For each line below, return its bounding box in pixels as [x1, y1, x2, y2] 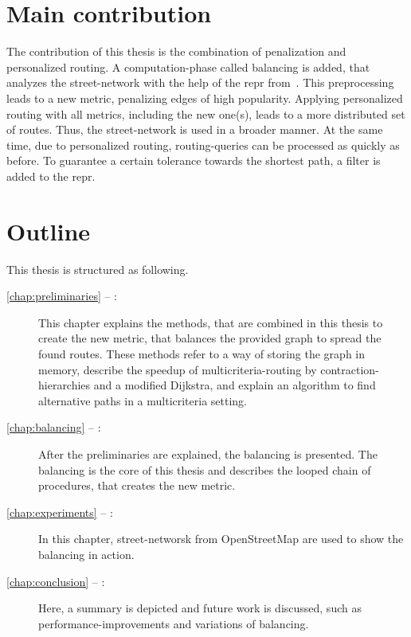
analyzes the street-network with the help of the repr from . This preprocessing [6, 74, 394, 91]
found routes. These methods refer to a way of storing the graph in [38, 345, 366, 361]
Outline [6, 214, 91, 247]
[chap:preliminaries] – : [6, 287, 118, 304]
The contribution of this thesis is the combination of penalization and [6, 43, 346, 60]
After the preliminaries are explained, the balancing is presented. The [38, 445, 378, 462]
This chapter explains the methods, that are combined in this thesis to [38, 314, 383, 330]
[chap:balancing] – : [6, 419, 101, 436]
